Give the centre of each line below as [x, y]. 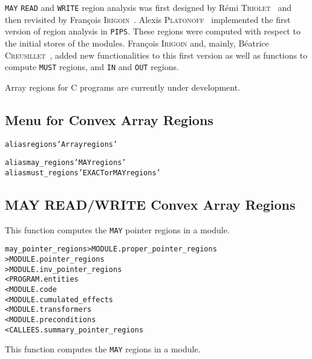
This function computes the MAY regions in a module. [103, 349]
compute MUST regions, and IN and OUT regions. [92, 67]
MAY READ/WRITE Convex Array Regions [150, 204]
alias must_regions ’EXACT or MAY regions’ [83, 173]
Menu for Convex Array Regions [109, 119]
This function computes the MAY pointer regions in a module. [117, 229]
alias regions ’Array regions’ [61, 144]
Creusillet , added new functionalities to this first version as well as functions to [156, 55]
